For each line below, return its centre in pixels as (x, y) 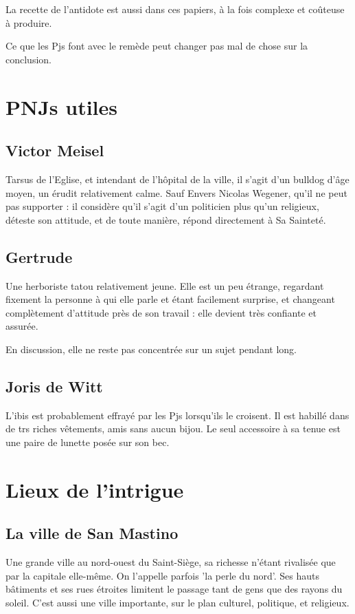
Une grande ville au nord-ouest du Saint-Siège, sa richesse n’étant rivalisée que (171, 562)
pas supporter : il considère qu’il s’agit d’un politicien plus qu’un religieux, (162, 206)
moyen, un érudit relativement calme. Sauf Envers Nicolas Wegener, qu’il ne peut (176, 192)
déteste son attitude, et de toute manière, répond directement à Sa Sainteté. (166, 219)
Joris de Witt (54, 386)
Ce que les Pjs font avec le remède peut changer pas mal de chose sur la (157, 46)
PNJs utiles (62, 106)
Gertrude (39, 256)
